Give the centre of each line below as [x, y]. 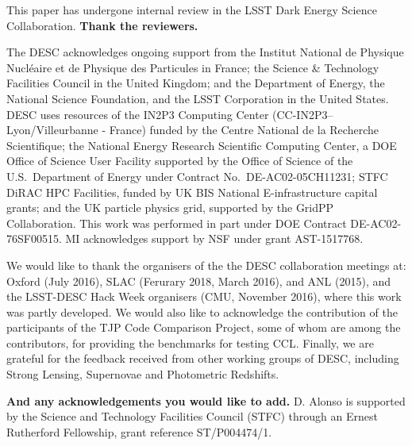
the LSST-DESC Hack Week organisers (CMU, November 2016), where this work [204, 296]
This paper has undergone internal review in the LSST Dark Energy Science [192, 10]
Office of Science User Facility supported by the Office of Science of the [180, 161]
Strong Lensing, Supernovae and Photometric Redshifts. [143, 374]
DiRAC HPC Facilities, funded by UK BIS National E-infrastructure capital [192, 192]
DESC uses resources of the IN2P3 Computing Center [138, 114]
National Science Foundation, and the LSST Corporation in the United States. [198, 98]
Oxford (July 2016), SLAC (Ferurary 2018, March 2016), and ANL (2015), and [199, 281]
